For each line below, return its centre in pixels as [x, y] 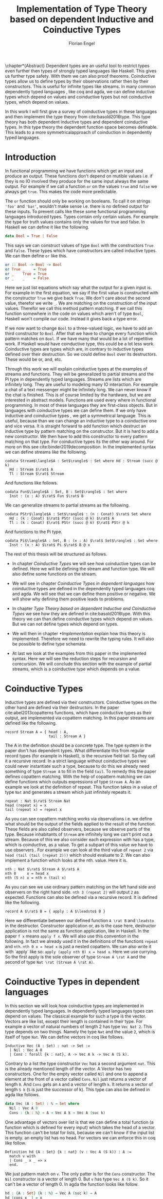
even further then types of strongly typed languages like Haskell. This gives [81, 71]
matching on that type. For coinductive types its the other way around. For [80, 442]
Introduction [31, 157]
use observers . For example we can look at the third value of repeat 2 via [79, 850]
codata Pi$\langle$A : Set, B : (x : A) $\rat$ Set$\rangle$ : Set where [81, 541]
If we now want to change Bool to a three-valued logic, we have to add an [79, 328]
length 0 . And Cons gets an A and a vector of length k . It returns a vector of [79, 1085]
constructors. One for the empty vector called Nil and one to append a [76, 1074]
